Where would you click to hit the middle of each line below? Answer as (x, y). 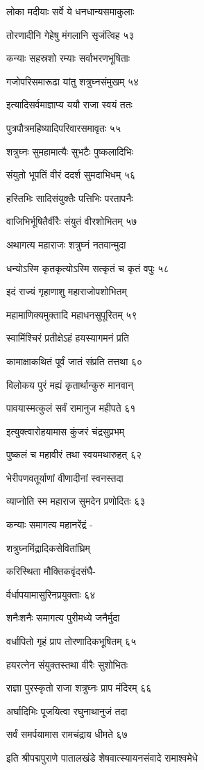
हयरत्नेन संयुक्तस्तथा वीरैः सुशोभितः (67, 664)
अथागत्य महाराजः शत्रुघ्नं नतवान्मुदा (66, 244)
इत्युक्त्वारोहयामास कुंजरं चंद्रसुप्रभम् (65, 431)
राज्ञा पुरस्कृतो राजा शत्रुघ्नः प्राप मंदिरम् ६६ (79, 688)
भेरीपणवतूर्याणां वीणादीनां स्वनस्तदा (65, 477)
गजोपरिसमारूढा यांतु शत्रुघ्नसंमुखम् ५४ (73, 81)
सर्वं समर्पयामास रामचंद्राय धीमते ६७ (67, 734)
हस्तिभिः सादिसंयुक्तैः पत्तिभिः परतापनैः (70, 198)
